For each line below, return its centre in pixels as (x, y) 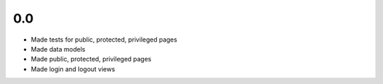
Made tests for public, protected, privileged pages (104, 40)
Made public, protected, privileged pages (91, 59)
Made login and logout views (73, 69)
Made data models (58, 49)
